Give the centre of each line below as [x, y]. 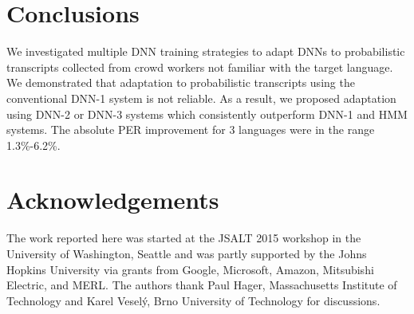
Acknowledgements [113, 200]
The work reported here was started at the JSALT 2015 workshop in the [184, 238]
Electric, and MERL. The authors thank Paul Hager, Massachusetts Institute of [202, 285]
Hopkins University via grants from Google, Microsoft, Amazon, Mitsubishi [190, 269]
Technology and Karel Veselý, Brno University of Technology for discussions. [193, 300]
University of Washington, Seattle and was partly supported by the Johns [187, 253]
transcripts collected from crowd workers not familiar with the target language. [200, 67]
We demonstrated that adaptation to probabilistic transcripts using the [181, 82]
